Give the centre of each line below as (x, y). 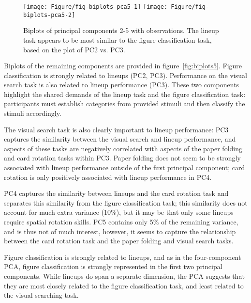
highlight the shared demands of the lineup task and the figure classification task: (125, 94)
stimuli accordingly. (33, 113)
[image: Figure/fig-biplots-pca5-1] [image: (96, 7)
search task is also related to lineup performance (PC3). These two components (122, 85)
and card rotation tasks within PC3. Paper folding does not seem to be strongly (122, 158)
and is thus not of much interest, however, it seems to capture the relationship (120, 231)
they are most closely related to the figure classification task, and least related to (124, 285)
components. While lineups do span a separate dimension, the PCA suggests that (124, 276)
